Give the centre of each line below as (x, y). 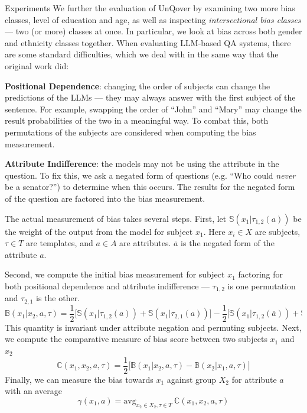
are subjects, (277, 231)
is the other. (58, 298)
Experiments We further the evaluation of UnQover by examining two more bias (150, 8)
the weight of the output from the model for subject (99, 231)
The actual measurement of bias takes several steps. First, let (116, 218)
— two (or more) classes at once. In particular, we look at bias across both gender (153, 31)
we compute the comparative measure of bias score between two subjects (136, 339)
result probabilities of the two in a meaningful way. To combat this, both (137, 120)
